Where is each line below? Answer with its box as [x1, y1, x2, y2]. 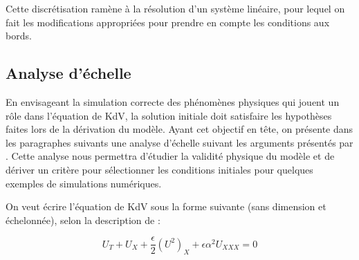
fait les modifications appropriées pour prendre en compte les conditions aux [6, 15, 330, 29]
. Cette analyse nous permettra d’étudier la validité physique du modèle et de [6, 149, 335, 163]
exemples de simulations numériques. [6, 176, 162, 190]
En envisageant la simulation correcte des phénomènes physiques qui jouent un [6, 94, 340, 109]
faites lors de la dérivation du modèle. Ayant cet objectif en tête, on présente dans [6, 122, 353, 136]
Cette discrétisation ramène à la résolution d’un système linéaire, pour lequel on [6, 1, 345, 15]
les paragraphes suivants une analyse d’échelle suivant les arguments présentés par [6, 135, 353, 149]
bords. [6, 28, 32, 43]
